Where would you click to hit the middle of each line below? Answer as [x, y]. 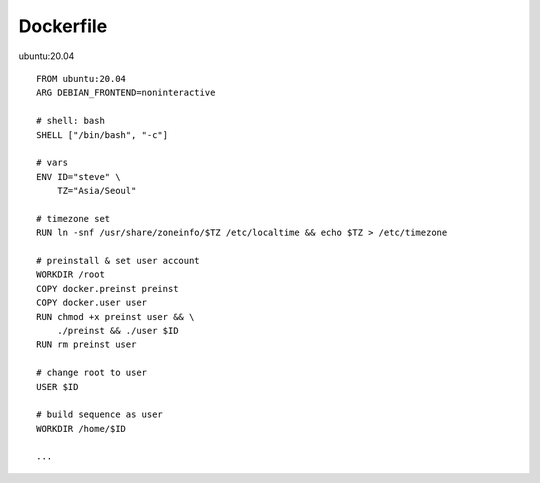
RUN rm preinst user [86, 344]
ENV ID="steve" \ [78, 176]
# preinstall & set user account [118, 261]
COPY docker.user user [92, 303]
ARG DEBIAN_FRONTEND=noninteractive [126, 93]
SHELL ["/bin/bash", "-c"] [102, 134]
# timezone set [73, 218]
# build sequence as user [100, 414]
